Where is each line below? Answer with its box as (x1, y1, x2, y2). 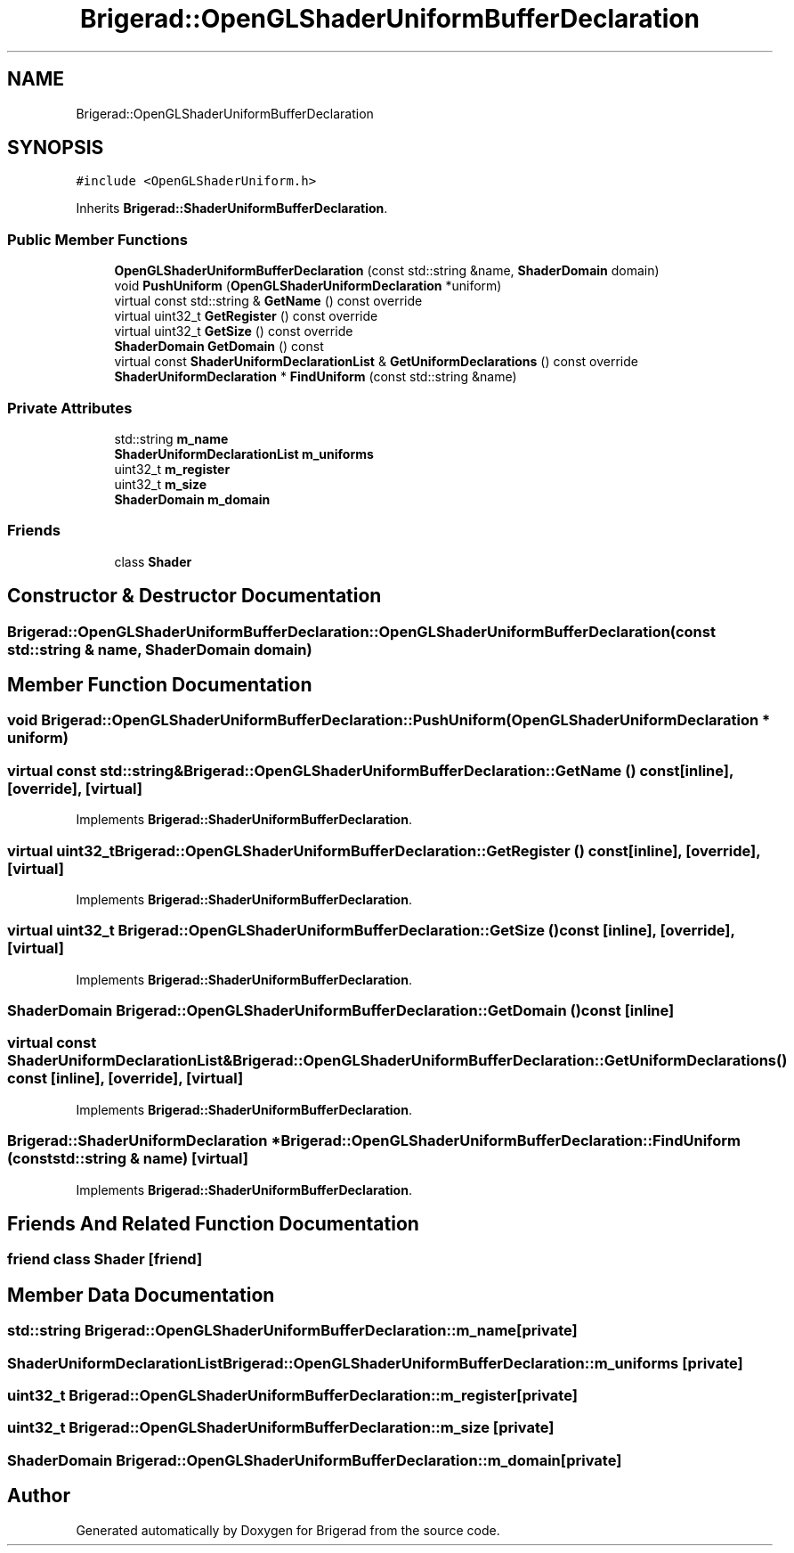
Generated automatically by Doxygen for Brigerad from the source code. (76, 1522, 500, 1538)
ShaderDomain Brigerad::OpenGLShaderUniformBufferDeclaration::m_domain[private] (7, 1451, 622, 1469)
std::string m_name (114, 430, 229, 446)
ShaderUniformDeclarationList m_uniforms (114, 445, 374, 462)
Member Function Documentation (7, 673, 312, 696)
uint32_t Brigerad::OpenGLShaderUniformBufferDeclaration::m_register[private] (7, 1385, 578, 1404)
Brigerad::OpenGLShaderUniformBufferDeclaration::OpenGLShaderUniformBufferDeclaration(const (7, 622, 716, 641)
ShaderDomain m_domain (114, 491, 271, 507)
